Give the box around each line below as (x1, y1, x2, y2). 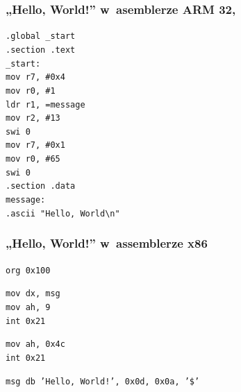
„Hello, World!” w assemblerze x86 (6, 235, 208, 252)
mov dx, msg (6, 289, 60, 299)
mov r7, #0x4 (6, 72, 65, 83)
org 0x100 (6, 265, 51, 275)
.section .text (6, 44, 76, 55)
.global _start (6, 31, 76, 42)
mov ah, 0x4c (6, 339, 65, 350)
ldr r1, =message (6, 99, 85, 110)
